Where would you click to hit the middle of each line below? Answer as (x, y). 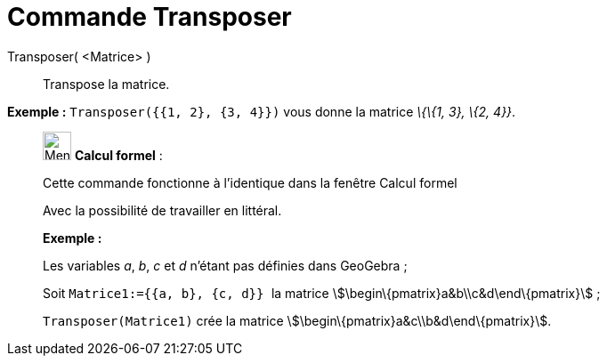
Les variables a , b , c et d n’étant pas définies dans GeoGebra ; (225, 265)
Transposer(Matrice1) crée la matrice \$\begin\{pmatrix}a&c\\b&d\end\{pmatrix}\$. (297, 320)
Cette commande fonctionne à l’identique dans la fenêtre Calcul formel (250, 182)
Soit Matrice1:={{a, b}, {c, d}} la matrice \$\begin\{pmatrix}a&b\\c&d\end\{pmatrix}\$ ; (322, 293)
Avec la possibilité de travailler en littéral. (162, 210)
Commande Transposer (150, 17)
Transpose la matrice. (106, 84)
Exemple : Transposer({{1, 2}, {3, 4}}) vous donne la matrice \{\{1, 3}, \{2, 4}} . (262, 111)
